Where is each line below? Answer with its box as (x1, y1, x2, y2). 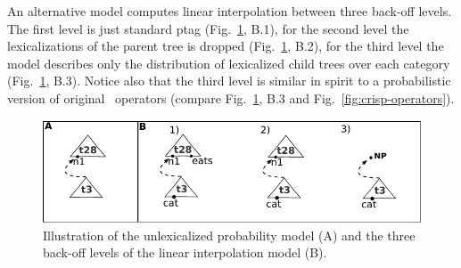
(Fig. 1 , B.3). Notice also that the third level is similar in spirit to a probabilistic (7, 71, 451, 90)
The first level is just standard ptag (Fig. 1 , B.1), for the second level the (7, 19, 409, 37)
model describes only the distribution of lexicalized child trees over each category (7, 53, 450, 72)
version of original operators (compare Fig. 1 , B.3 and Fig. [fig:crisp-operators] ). (7, 88, 455, 107)
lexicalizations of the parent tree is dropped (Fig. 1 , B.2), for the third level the (7, 37, 444, 55)
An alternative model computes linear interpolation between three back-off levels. (7, 2, 452, 20)
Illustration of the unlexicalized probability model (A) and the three (43, 225, 416, 244)
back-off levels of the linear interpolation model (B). (43, 243, 327, 262)
